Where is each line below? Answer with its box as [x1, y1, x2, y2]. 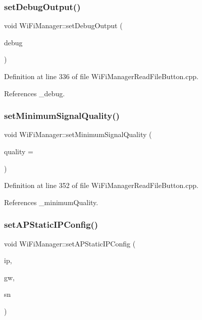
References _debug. [4, 88, 65, 98]
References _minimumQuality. [4, 197, 98, 207]
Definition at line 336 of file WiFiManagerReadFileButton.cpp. [4, 71, 198, 81]
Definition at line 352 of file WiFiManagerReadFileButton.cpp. [4, 180, 198, 190]
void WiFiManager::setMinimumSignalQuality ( [4, 129, 152, 140]
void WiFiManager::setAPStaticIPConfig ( [4, 238, 136, 248]
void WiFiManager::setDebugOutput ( [4, 20, 123, 31]
